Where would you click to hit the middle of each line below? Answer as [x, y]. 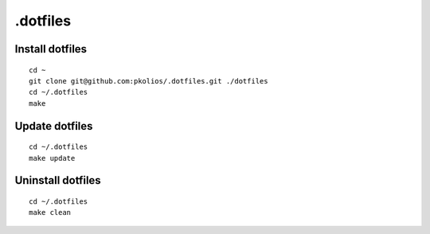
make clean [50, 213]
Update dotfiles [54, 126]
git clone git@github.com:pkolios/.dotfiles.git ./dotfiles [149, 81]
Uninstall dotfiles [58, 180]
